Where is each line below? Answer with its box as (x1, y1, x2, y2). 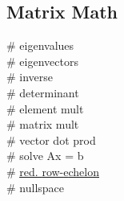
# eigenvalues (6, 37, 74, 54)
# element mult (6, 100, 84, 117)
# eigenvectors (6, 52, 78, 69)
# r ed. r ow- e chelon (6, 162, 99, 179)
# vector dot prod (6, 131, 96, 148)
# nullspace (6, 178, 65, 195)
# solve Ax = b (6, 147, 84, 164)
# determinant (6, 84, 79, 100)
